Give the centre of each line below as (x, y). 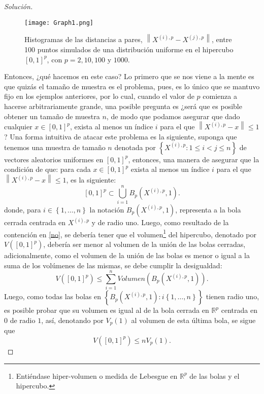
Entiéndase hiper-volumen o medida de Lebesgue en (97, 375)
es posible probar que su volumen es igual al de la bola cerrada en (107, 310)
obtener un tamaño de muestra (52, 116)
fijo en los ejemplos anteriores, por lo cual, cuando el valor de (99, 96)
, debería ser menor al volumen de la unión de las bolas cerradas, (144, 244)
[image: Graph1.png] (59, 23)
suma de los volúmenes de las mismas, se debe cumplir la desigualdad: (113, 265)
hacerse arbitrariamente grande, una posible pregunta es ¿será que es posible (123, 106)
